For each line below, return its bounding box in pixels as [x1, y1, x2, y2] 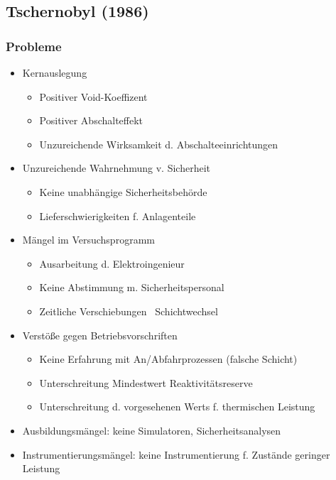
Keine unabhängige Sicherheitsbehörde [39, 184, 207, 199]
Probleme [6, 37, 62, 55]
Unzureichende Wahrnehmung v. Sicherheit [22, 160, 211, 175]
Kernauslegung [22, 65, 87, 80]
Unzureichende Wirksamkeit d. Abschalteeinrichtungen [39, 136, 278, 151]
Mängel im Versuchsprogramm [22, 232, 155, 247]
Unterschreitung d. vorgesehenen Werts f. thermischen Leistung [39, 399, 315, 414]
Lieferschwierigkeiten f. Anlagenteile [39, 208, 196, 223]
